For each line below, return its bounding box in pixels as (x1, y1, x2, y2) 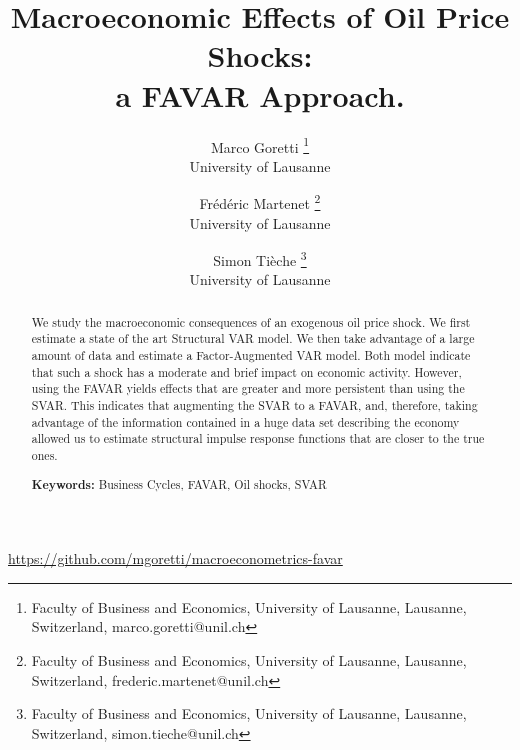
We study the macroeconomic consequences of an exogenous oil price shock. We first (31, 313, 471, 330)
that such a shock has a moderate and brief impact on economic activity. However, (31, 363, 462, 380)
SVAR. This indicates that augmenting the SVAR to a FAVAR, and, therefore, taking (31, 397, 478, 414)
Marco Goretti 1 (210, 133, 310, 157)
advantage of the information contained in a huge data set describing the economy (31, 413, 460, 430)
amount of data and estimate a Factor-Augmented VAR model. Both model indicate (31, 347, 471, 364)
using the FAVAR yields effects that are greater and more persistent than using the (31, 380, 465, 397)
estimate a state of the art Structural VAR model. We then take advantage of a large (31, 330, 475, 347)
